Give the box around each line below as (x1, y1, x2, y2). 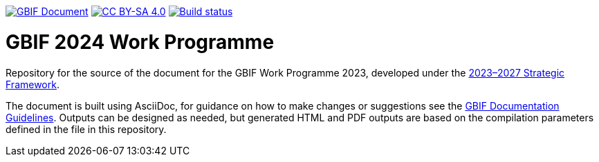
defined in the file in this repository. (6, 123, 167, 135)
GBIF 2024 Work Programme (6, 30, 275, 54)
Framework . (6, 78, 59, 90)
